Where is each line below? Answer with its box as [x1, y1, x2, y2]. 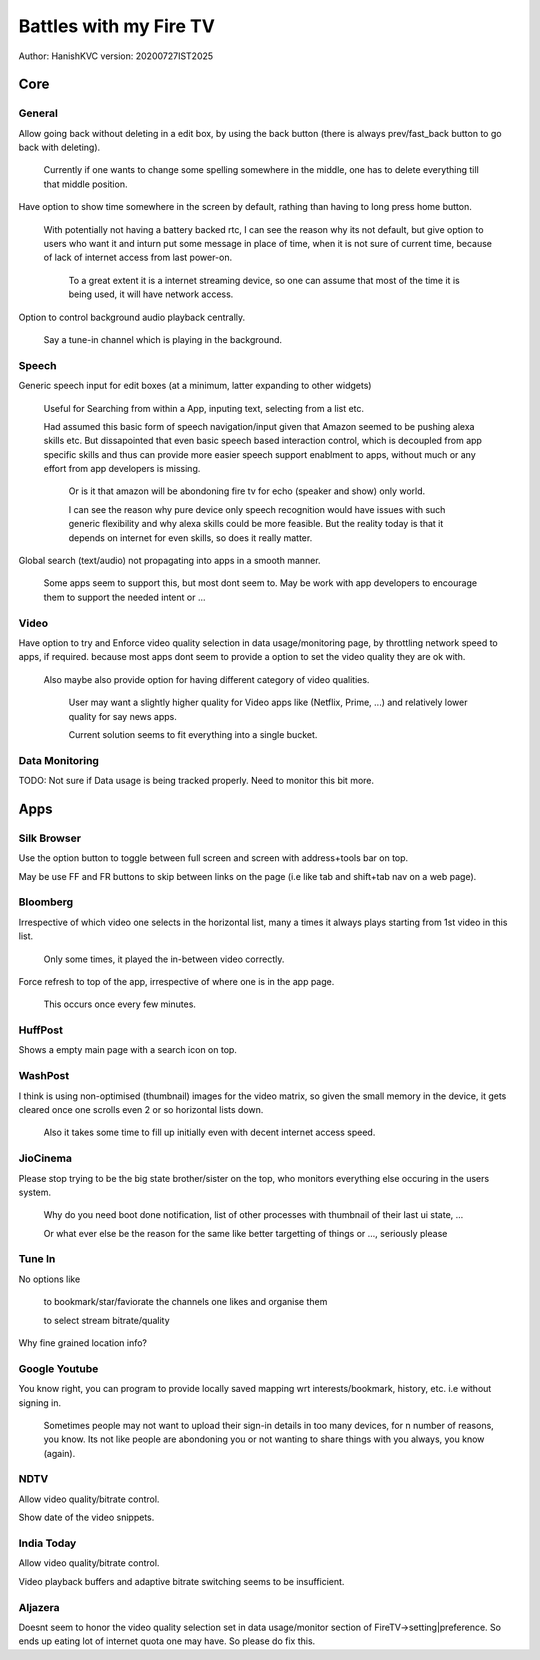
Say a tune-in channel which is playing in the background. [43, 334, 283, 345]
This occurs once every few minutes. [43, 998, 197, 1010]
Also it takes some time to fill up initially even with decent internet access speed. [43, 1126, 376, 1139]
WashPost [18, 1069, 70, 1083]
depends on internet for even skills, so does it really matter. [68, 531, 313, 544]
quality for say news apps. [68, 710, 177, 722]
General [18, 106, 59, 120]
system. [18, 1186, 52, 1198]
